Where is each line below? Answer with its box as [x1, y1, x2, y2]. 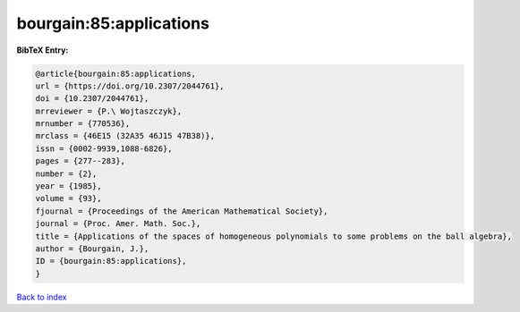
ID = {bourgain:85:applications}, [35, 256, 187, 266]
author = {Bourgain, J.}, [35, 244, 149, 254]
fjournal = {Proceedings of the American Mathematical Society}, [35, 206, 328, 216]
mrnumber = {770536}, [35, 119, 131, 129]
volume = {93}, [35, 193, 102, 204]
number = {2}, [35, 168, 98, 179]
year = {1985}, [35, 181, 102, 191]
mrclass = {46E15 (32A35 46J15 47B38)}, [35, 131, 215, 141]
